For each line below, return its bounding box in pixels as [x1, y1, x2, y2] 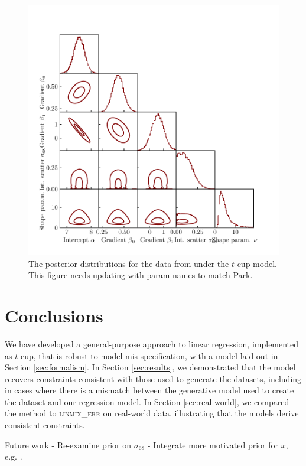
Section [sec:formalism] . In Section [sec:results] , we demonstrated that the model [5, 361, 296, 373]
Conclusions [5, 303, 103, 327]
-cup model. [234, 257, 277, 269]
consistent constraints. [5, 419, 85, 431]
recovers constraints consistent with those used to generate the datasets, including [5, 372, 302, 384]
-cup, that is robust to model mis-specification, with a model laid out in [18, 349, 278, 361]
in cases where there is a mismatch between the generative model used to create [5, 384, 294, 396]
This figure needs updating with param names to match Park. [28, 269, 253, 281]
